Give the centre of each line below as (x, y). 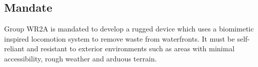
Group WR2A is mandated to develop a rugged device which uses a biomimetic (129, 29)
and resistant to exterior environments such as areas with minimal (131, 48)
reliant (14, 48)
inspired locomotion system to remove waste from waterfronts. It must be (120, 38)
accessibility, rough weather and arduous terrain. (81, 58)
